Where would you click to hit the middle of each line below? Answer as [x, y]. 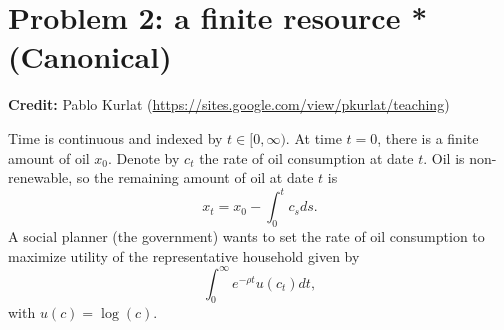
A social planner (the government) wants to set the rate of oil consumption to [246, 235]
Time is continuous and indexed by [115, 137]
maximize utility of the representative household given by [184, 255]
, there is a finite [428, 137]
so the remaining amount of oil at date [195, 177]
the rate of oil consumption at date [306, 157]
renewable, [40, 177]
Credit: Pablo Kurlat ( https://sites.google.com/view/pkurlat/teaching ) [229, 104]
